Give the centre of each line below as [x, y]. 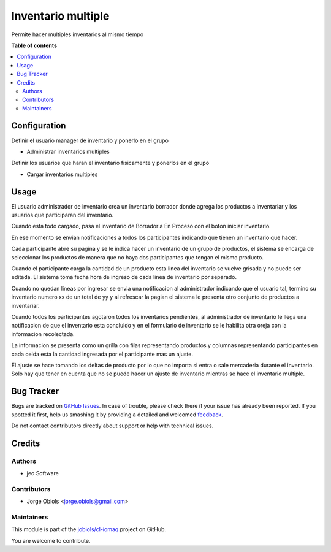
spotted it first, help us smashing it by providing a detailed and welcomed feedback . [117, 415]
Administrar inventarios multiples [68, 151]
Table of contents [34, 45]
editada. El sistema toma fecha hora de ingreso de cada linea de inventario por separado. [124, 277]
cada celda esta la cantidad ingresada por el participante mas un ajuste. [102, 354]
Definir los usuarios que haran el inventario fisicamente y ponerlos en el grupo [110, 163]
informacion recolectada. [43, 334]
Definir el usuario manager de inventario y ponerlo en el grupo [90, 140]
